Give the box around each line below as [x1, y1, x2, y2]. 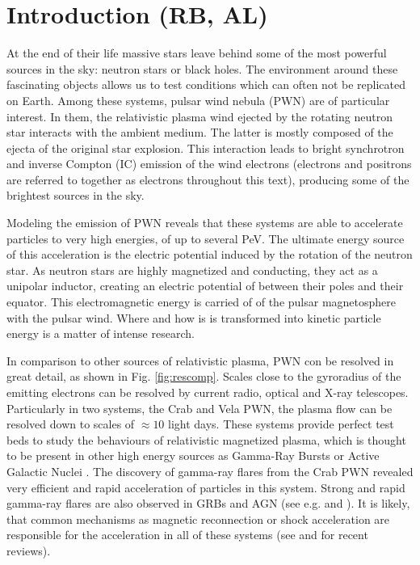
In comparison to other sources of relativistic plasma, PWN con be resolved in [6, 352, 394, 369]
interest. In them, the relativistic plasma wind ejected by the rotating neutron [6, 108, 393, 124]
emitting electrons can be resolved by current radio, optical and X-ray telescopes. [6, 384, 409, 400]
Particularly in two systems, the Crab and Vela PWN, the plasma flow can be [6, 399, 393, 416]
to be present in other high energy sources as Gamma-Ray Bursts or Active [6, 447, 380, 464]
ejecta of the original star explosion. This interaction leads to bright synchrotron [6, 139, 405, 156]
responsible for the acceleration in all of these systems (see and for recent [6, 526, 368, 543]
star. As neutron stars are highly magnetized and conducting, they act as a [6, 261, 378, 278]
